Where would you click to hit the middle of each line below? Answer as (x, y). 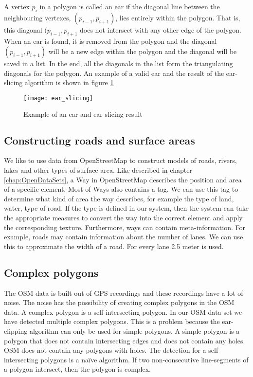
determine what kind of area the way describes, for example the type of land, (119, 198)
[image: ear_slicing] (58, 98)
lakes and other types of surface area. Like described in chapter (98, 170)
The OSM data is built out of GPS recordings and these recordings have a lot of (124, 293)
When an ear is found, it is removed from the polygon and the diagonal (110, 41)
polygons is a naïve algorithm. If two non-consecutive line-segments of (145, 359)
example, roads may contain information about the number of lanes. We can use (124, 237)
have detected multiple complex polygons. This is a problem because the (112, 321)
